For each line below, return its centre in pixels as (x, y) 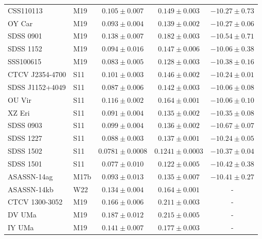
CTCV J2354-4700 (37, 74)
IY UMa (21, 227)
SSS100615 (25, 61)
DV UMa (22, 215)
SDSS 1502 (25, 151)
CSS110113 (25, 10)
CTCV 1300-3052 (35, 202)
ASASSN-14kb (31, 189)
